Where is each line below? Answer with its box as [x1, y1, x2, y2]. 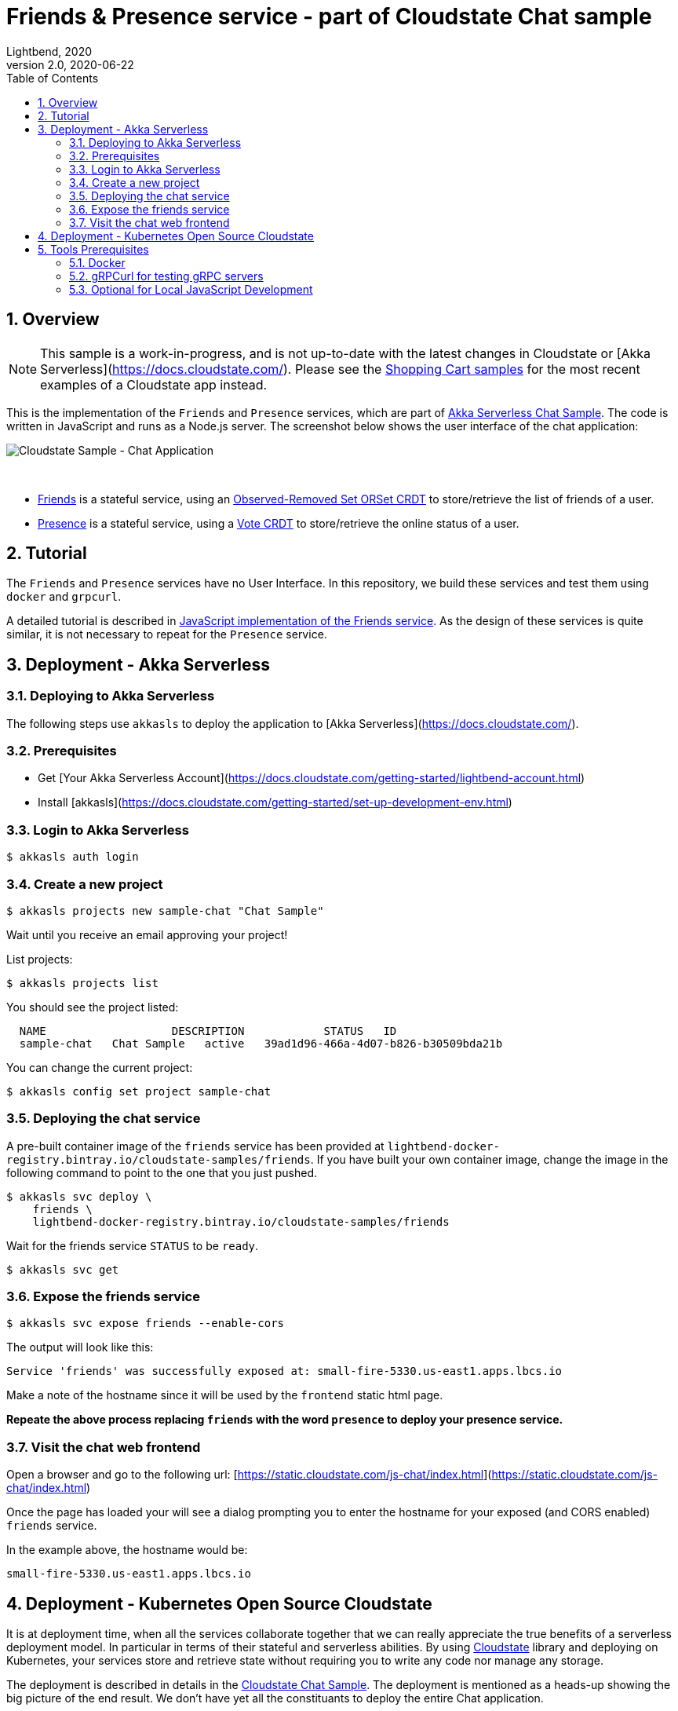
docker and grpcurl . [6, 590, 122, 604]
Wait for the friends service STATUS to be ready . [6, 1238, 259, 1252]
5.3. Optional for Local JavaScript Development [69, 282, 313, 296]
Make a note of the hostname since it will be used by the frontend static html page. [6, 1388, 443, 1402]
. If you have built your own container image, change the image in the [310, 1152, 669, 1166]
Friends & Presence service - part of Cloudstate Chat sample [6, 3, 652, 30]
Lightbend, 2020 [6, 44, 93, 58]
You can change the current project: [6, 1060, 193, 1074]
